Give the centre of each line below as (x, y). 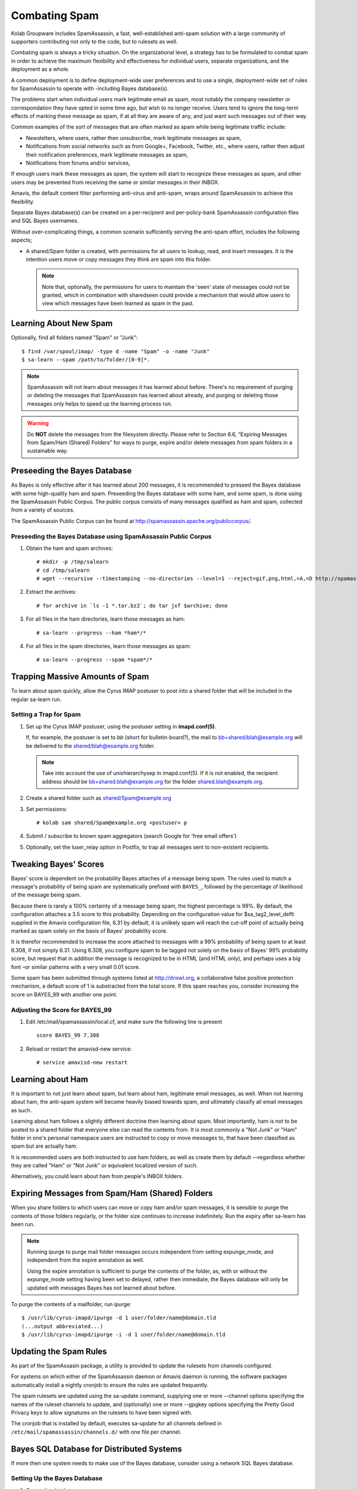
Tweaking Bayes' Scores (57, 864)
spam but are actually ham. (44, 1146)
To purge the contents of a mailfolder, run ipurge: (71, 1304)
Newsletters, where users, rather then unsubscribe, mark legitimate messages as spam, (134, 138)
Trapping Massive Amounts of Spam (80, 677)
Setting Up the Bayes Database (57, 1478)
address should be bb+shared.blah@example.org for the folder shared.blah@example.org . (153, 781)
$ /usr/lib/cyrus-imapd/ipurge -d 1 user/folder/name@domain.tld (119, 1318)
